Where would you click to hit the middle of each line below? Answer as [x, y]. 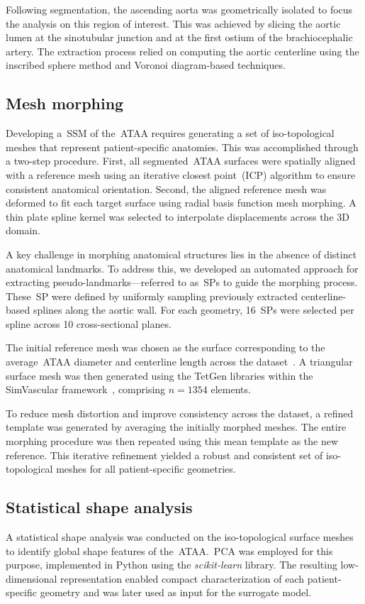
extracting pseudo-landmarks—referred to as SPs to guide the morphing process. [182, 282]
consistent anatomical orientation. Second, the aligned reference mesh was [166, 188]
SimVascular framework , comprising [86, 389]
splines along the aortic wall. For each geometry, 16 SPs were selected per [193, 310]
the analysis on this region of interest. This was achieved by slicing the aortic [173, 23]
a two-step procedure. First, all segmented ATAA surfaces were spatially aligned [181, 161]
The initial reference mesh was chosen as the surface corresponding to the [165, 347]
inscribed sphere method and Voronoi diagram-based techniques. [146, 65]
